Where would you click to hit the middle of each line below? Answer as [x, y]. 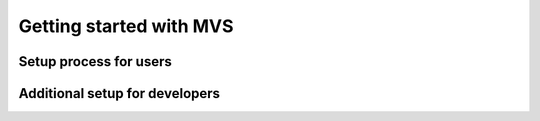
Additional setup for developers [119, 93]
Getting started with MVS [126, 26]
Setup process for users [95, 61]
